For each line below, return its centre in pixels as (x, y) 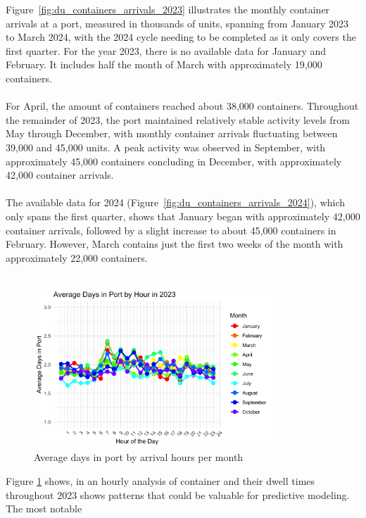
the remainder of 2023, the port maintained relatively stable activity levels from (178, 119)
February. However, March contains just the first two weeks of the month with (175, 244)
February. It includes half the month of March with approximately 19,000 (164, 64)
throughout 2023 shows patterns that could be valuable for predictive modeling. (178, 494)
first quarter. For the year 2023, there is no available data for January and (166, 50)
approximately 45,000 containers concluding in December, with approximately (174, 161)
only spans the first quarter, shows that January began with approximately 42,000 (183, 216)
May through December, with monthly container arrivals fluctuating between (172, 133)
